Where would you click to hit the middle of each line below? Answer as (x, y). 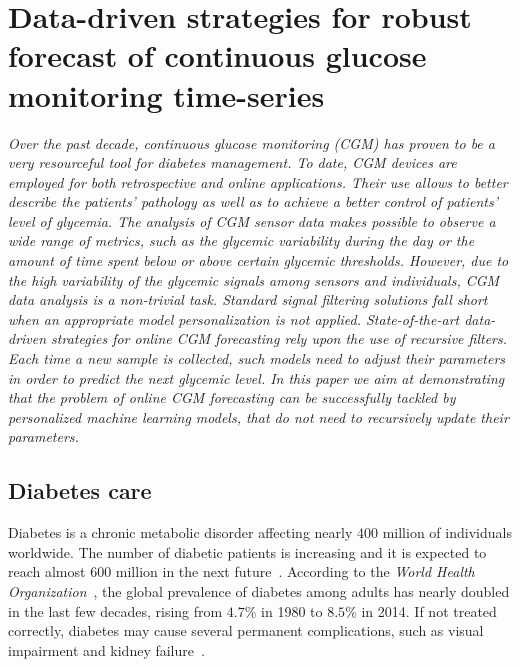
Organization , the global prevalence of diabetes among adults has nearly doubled (259, 590)
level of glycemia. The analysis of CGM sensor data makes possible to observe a (252, 220)
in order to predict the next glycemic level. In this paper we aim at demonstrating (256, 377)
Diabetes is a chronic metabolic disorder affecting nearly (180, 532)
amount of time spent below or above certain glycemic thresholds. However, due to (258, 260)
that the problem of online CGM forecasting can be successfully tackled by (232, 397)
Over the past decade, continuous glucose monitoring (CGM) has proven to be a (251, 142)
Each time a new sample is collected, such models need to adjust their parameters (257, 358)
